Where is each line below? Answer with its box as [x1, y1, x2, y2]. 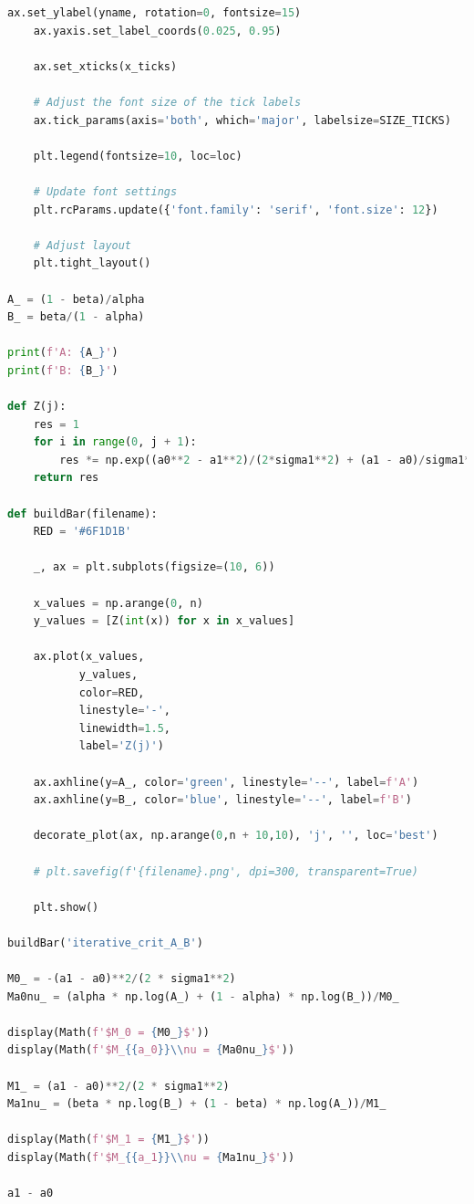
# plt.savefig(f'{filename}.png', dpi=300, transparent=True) [33, 864, 419, 878]
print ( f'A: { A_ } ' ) [7, 346, 118, 360]
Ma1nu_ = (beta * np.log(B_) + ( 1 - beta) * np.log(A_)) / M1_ [7, 1097, 386, 1111]
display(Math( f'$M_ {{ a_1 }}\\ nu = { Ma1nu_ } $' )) [7, 1151, 295, 1164]
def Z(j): [7, 400, 67, 414]
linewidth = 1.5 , [78, 721, 171, 735]
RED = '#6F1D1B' [33, 525, 132, 539]
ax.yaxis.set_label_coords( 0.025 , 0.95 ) [33, 24, 282, 37]
